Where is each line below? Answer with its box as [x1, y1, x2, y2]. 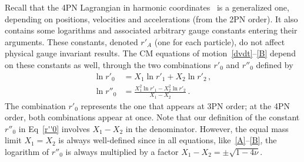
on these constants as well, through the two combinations [5, 58, 211, 70]
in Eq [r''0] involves [18, 122, 90, 134]
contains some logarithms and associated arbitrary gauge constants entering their [5, 24, 298, 36]
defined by [256, 58, 293, 70]
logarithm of [5, 145, 49, 157]
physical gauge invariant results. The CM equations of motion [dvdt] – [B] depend [5, 47, 296, 59]
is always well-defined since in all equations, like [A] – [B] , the [58, 134, 277, 146]
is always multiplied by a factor [65, 145, 179, 157]
